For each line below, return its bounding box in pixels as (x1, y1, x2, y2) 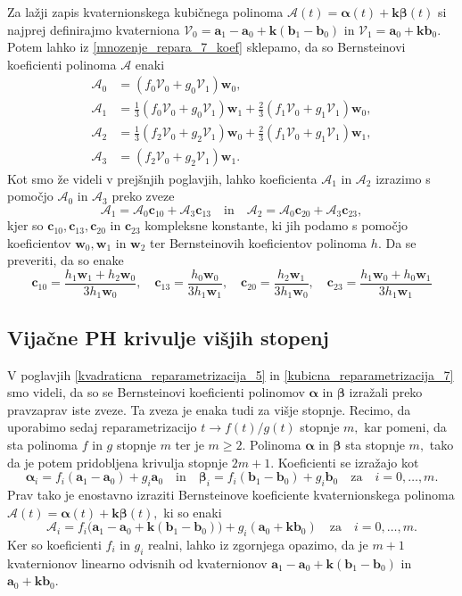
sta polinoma (7, 435, 78, 454)
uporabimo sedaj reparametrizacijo (7, 418, 197, 436)
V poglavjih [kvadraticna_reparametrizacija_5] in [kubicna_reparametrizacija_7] (7, 365, 454, 384)
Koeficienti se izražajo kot (277, 452, 419, 471)
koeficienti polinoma (7, 54, 117, 73)
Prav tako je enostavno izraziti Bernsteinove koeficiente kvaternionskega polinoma (7, 485, 455, 503)
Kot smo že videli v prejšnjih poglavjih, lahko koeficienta (7, 169, 318, 187)
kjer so (7, 216, 44, 235)
